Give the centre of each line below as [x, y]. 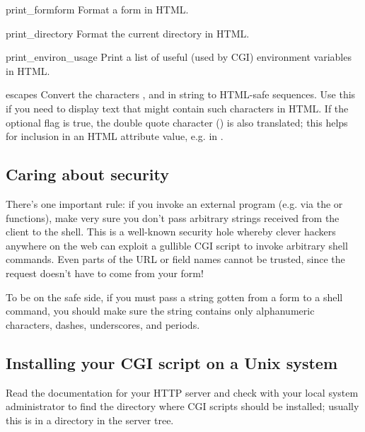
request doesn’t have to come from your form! [105, 273]
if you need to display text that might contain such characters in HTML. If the [177, 108]
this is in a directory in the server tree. [90, 420]
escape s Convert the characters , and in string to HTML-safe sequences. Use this [181, 94]
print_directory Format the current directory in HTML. [128, 33]
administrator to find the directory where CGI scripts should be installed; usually [182, 406]
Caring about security [87, 174]
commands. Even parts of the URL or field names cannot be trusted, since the [175, 259]
